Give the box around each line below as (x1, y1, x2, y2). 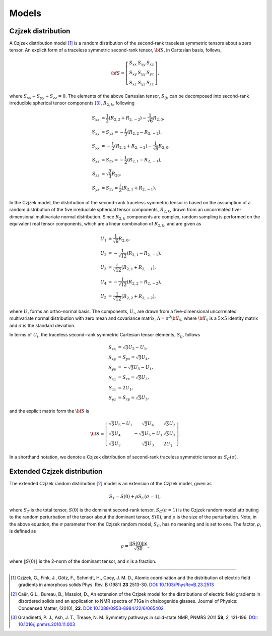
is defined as (9, 528, 36, 534)
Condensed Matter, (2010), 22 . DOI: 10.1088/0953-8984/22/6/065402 (18, 605, 164, 611)
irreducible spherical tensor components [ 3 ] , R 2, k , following (9, 100, 135, 107)
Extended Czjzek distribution (9, 467, 103, 476)
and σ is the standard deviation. (9, 322, 76, 328)
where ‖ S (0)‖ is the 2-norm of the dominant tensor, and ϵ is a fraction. (9, 558, 157, 564)
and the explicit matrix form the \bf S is (9, 408, 90, 414)
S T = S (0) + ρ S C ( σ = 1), (109, 494, 161, 501)
